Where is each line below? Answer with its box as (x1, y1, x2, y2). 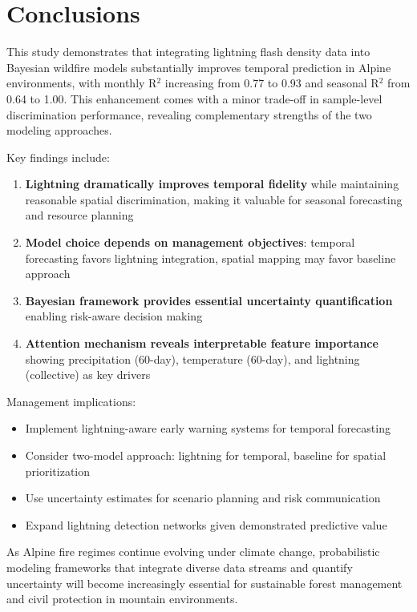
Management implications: (6, 393, 136, 409)
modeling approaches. (6, 122, 112, 139)
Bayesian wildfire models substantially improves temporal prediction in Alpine (6, 58, 391, 75)
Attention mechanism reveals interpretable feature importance (25, 335, 379, 352)
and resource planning (25, 207, 134, 223)
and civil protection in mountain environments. (6, 590, 238, 607)
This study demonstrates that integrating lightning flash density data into (6, 43, 370, 60)
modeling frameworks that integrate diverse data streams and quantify (6, 558, 353, 575)
